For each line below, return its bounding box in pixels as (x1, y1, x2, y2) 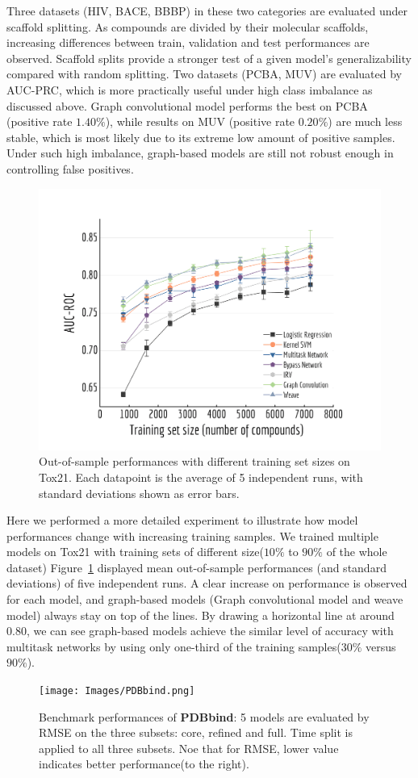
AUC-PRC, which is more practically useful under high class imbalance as (6, 81, 373, 98)
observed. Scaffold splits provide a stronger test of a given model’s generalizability (6, 49, 412, 66)
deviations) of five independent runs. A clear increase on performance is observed (6, 575, 408, 592)
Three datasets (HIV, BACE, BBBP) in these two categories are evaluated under (6, 2, 408, 19)
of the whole (326, 543, 387, 560)
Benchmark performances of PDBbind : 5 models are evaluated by (39, 708, 370, 725)
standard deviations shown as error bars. (39, 484, 240, 501)
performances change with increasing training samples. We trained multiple (6, 527, 378, 544)
